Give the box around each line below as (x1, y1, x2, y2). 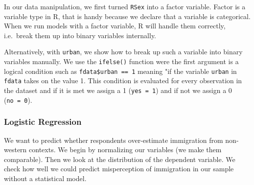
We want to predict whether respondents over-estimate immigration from (4, 135, 223, 145)
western (4, 144, 27, 155)
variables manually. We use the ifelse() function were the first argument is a (4, 56, 239, 67)
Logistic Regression (4, 116, 82, 128)
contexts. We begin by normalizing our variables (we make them (29, 144, 222, 155)
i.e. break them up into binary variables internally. (4, 30, 157, 40)
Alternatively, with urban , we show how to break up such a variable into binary (4, 46, 243, 57)
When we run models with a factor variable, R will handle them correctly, (4, 21, 226, 31)
